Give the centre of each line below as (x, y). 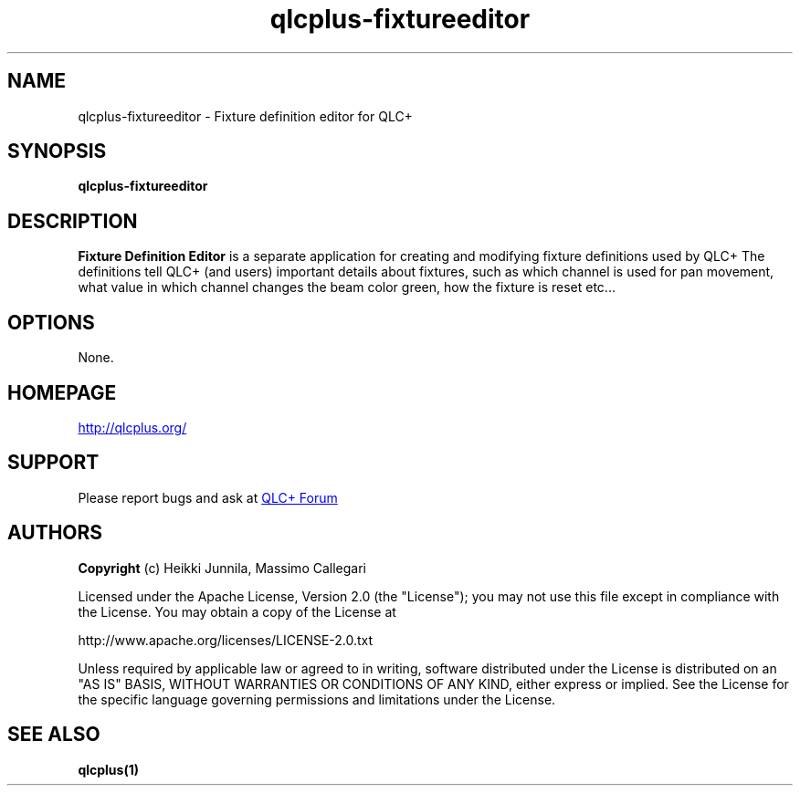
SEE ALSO (54, 735)
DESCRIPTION (73, 221)
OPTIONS (51, 322)
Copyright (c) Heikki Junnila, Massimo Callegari (222, 568)
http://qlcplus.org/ (132, 427)
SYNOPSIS (57, 151)
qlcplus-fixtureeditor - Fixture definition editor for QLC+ (245, 116)
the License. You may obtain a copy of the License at (237, 611)
